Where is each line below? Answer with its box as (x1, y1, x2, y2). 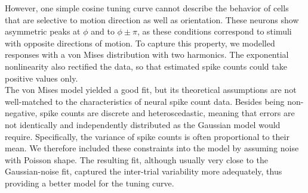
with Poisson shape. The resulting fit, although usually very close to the (5, 153, 268, 166)
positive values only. (5, 71, 78, 84)
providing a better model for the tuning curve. (5, 176, 174, 189)
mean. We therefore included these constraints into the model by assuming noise (5, 142, 299, 154)
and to (91, 25, 115, 38)
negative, (5, 107, 38, 119)
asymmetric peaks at (5, 25, 81, 38)
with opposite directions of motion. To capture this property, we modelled (5, 36, 275, 49)
